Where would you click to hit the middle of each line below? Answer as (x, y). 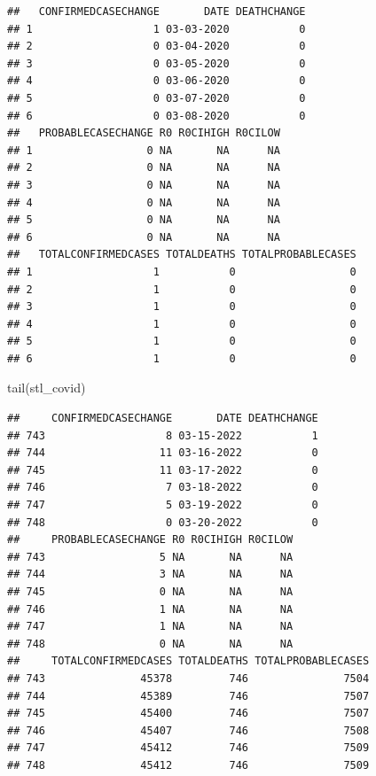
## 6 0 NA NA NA (144, 237)
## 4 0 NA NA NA (144, 202)
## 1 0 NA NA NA (144, 150)
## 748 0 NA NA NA (150, 644)
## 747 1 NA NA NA (150, 627)
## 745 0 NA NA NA (150, 592)
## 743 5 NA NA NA (150, 557)
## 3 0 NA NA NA (144, 185)
